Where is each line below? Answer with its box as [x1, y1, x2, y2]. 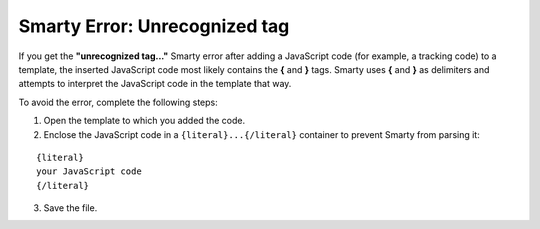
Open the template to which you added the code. [43, 115, 245, 127]
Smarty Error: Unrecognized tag [18, 15, 290, 37]
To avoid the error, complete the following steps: [18, 96, 219, 108]
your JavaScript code [36, 166, 142, 177]
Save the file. [43, 202, 98, 214]
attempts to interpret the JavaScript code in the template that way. [18, 78, 292, 90]
